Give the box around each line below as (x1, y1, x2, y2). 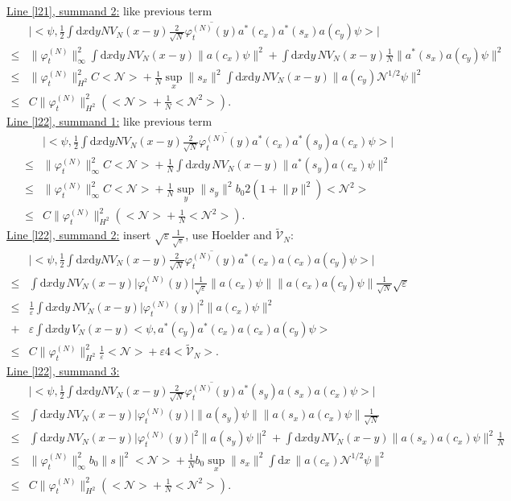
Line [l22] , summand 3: (6, 362, 120, 379)
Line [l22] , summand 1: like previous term (6, 112, 212, 129)
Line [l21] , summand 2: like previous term (6, 2, 212, 19)
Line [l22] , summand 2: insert (6, 226, 151, 243)
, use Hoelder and (185, 226, 272, 243)
